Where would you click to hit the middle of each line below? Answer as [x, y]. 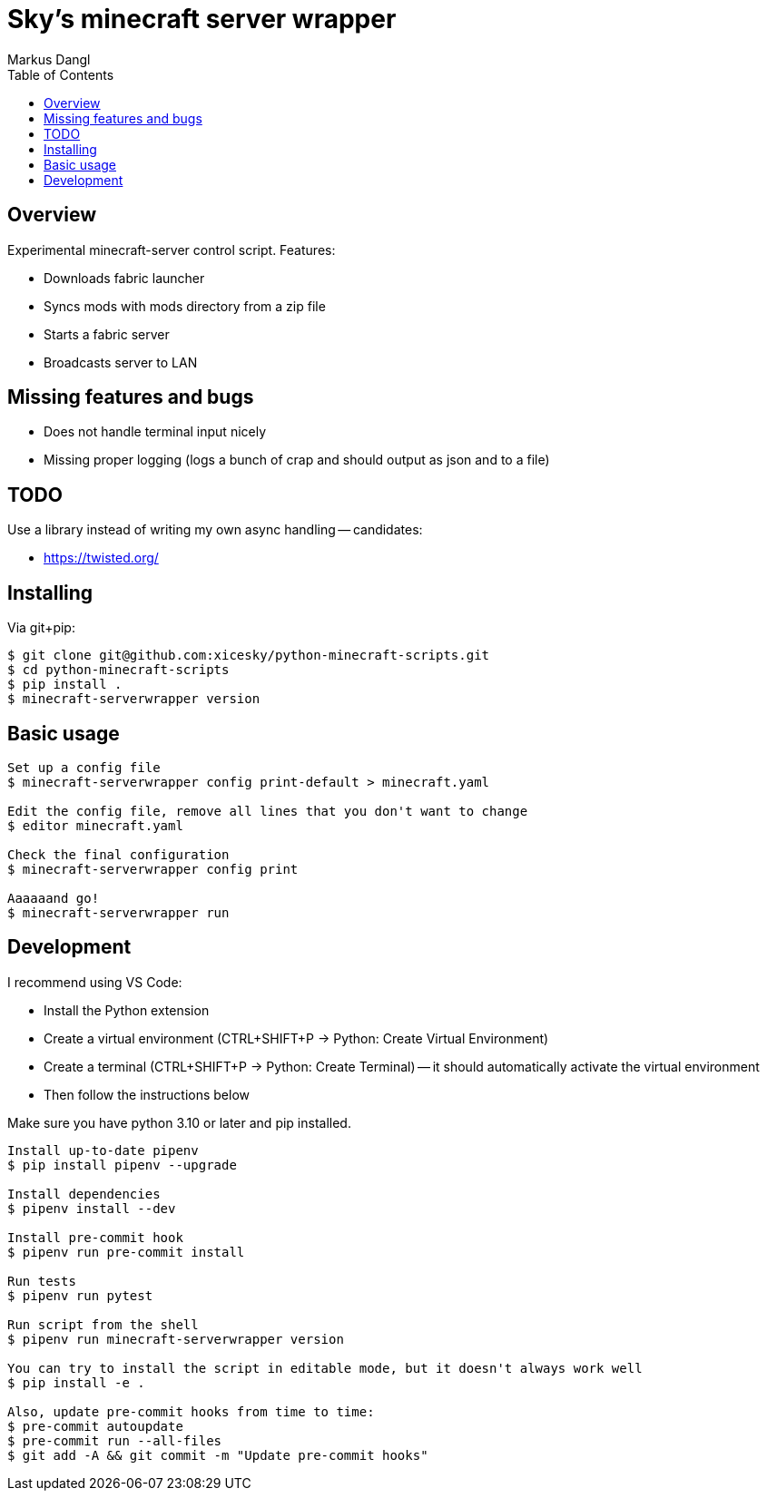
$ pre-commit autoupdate [95, 1426]
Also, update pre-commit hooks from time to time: [191, 1411]
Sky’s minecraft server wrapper [202, 19]
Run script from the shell [103, 1324]
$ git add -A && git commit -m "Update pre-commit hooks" [218, 1455]
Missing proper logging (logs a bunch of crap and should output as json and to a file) [297, 460]
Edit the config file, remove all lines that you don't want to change [268, 811]
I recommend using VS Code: [95, 982]
